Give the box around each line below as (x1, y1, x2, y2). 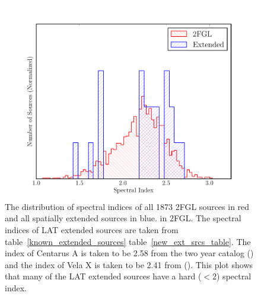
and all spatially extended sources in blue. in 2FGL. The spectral (5, 212, 241, 224)
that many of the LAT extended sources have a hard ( (5, 270, 202, 282)
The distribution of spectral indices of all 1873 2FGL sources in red (5, 200, 250, 212)
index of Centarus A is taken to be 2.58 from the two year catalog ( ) (5, 247, 254, 259)
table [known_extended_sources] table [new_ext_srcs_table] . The (5, 235, 251, 247)
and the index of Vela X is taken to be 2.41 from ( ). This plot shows (5, 258, 253, 270)
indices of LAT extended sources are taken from (5, 223, 179, 235)
